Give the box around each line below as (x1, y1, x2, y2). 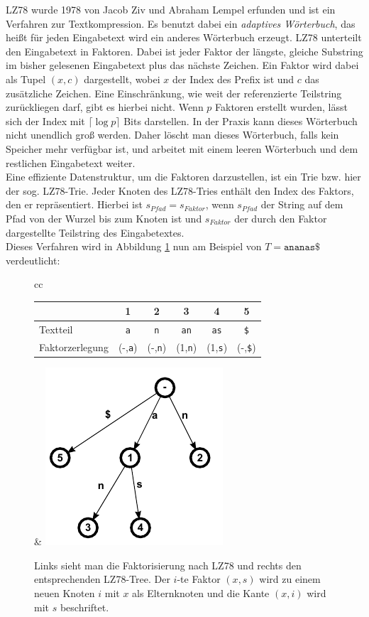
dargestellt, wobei (84, 71, 160, 86)
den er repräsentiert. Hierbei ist (6, 197, 143, 212)
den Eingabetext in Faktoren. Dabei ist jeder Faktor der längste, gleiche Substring (6, 43, 363, 58)
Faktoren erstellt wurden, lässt (215, 100, 348, 114)
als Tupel (6, 71, 46, 86)
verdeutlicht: (6, 252, 60, 267)
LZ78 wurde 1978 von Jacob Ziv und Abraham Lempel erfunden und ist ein (6, 2, 336, 16)
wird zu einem (259, 572, 321, 586)
